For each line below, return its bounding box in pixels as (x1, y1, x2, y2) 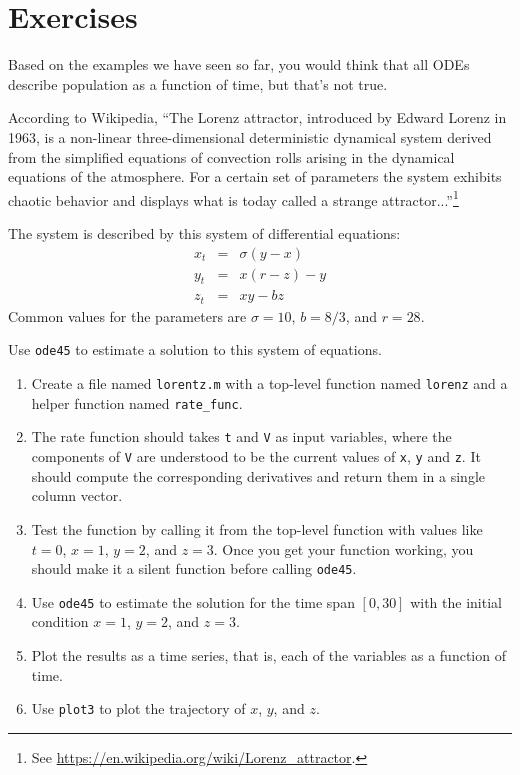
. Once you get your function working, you (213, 538, 474, 559)
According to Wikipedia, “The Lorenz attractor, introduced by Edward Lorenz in (8, 107, 507, 128)
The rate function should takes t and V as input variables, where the (31, 426, 452, 447)
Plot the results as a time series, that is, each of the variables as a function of (31, 645, 506, 666)
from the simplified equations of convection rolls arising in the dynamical (8, 146, 455, 167)
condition (31, 611, 89, 632)
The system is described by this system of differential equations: (8, 222, 401, 243)
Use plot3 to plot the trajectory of (31, 698, 246, 719)
